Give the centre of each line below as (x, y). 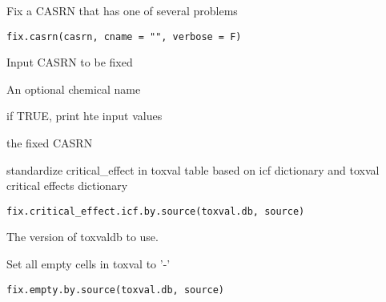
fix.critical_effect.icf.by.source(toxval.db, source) (156, 211)
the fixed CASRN (50, 143)
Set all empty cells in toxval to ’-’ (88, 264)
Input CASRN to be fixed (70, 62)
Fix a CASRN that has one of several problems (122, 10)
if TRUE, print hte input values (84, 116)
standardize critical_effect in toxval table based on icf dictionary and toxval (193, 169)
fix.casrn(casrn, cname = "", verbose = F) (124, 36)
